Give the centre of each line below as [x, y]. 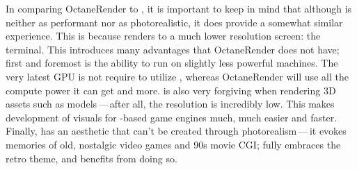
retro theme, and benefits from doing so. [92, 158]
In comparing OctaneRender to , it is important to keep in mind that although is [179, 8]
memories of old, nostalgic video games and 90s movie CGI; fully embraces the [173, 144]
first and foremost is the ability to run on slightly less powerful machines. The [172, 63]
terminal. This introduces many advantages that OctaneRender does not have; [173, 49]
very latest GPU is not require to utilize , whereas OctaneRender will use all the [177, 76]
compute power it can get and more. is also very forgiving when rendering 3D [171, 90]
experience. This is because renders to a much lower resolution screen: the [163, 36]
